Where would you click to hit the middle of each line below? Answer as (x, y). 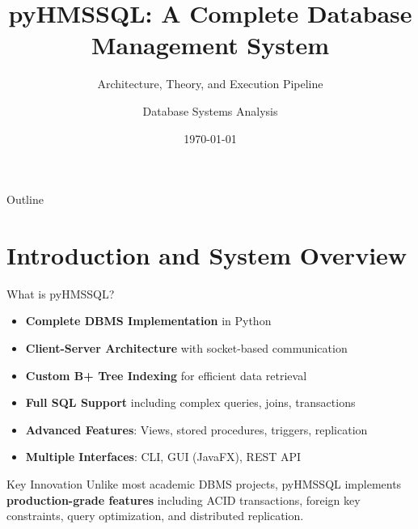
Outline (25, 199)
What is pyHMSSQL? (61, 293)
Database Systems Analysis (210, 110)
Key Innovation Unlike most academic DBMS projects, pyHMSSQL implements (204, 483)
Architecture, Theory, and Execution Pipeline (210, 84)
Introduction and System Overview (207, 254)
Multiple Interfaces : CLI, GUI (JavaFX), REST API (163, 457)
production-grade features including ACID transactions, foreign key (184, 499)
